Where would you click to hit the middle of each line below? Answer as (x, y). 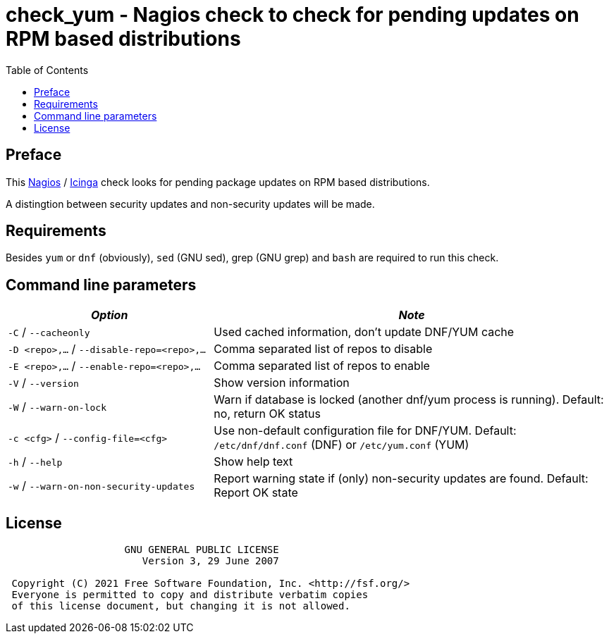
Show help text (253, 462)
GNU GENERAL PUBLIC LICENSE (202, 550)
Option (109, 315)
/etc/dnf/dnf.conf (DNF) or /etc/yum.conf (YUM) (342, 445)
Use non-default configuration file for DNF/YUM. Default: (365, 431)
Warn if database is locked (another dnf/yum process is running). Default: (409, 400)
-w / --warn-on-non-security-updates (101, 486)
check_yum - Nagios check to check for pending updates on (293, 15)
